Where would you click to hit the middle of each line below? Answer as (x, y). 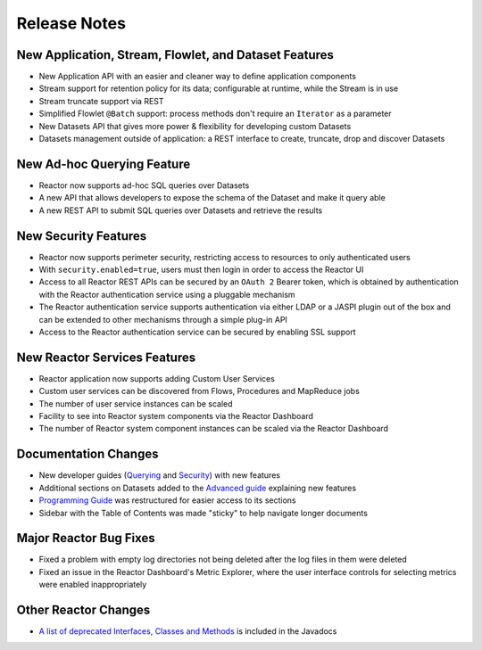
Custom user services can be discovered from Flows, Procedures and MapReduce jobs (199, 391)
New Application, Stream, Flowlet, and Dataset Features (175, 55)
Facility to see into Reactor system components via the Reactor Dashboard (176, 416)
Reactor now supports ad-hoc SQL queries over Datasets (144, 185)
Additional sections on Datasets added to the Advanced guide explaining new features (198, 488)
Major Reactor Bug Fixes (86, 538)
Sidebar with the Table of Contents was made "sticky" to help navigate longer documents (203, 513)
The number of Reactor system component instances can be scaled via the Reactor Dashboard (213, 429)
